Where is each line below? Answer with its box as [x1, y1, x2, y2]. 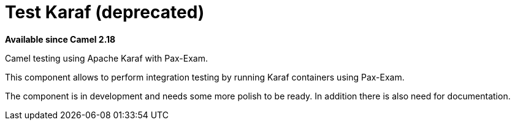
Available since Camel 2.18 [5, 34, 116, 45]
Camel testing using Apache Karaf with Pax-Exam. [5, 52, 208, 63]
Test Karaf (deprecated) [5, 2, 205, 23]
